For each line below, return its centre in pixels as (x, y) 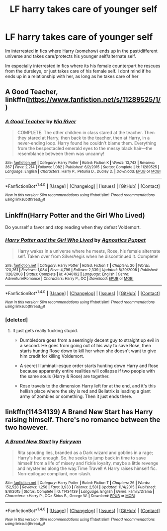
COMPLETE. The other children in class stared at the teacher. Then (86, 132)
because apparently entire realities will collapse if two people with (87, 371)
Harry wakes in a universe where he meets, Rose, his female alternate (89, 251)
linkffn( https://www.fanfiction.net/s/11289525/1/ (83, 100)
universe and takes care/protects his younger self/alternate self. (71, 56)
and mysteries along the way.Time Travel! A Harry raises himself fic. (87, 468)
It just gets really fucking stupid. (45, 331)
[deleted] (17, 320)
